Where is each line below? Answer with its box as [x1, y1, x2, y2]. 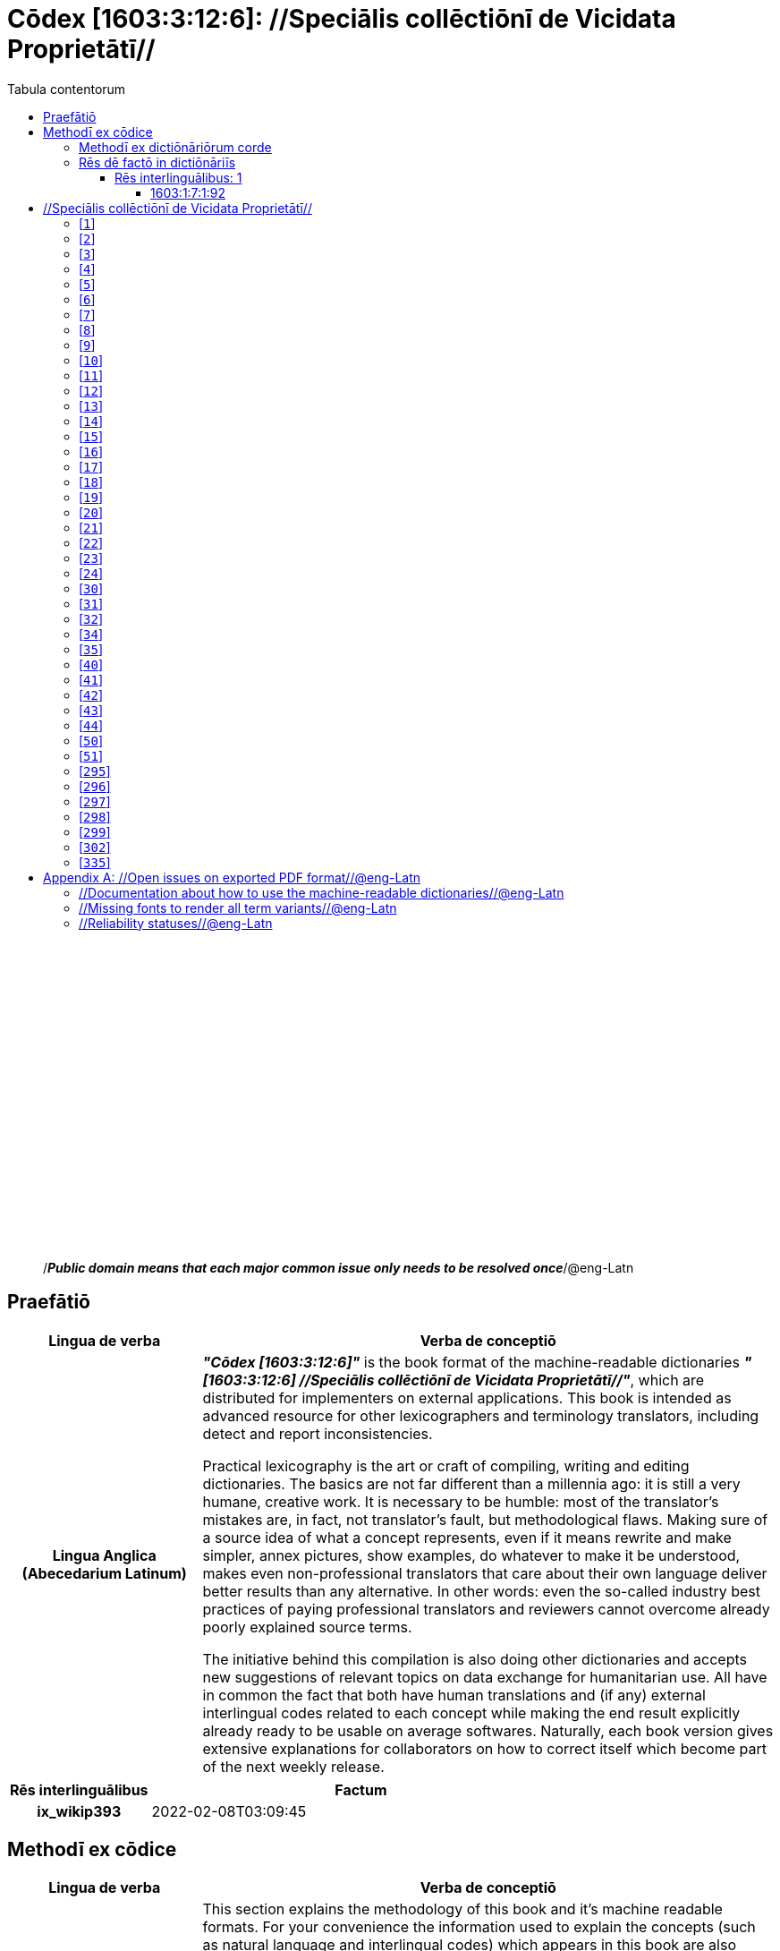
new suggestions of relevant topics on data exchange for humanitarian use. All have [202, 1667, 767, 1686]
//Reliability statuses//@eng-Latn [79, 915, 273, 931]
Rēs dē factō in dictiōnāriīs [79, 154, 236, 170]
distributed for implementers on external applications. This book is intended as [202, 1388, 732, 1407]
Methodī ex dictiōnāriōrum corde [79, 139, 272, 155]
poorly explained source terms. [202, 1617, 412, 1636]
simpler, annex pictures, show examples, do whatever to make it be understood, [202, 1546, 741, 1564]
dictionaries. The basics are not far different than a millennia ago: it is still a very [202, 1474, 741, 1493]
